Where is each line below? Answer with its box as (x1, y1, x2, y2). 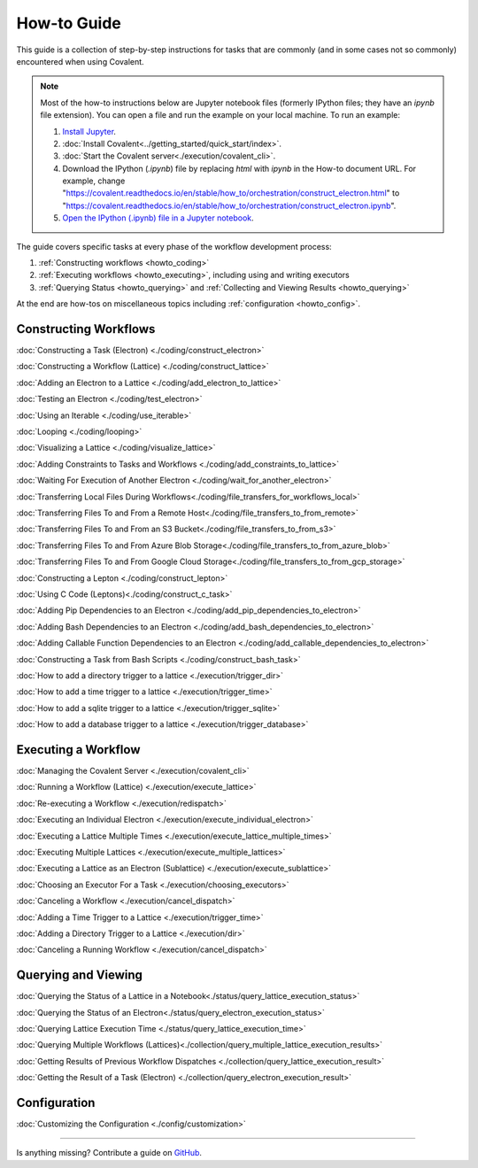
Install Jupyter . (62, 126, 117, 136)
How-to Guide (16, 13, 121, 33)
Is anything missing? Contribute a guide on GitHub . (16, 1148, 203, 1158)
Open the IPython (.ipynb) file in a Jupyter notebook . (62, 213, 254, 223)
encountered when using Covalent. (16, 56, 145, 66)
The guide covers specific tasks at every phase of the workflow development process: (16, 241, 332, 251)
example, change (62, 175, 126, 186)
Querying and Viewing (16, 968, 143, 983)
